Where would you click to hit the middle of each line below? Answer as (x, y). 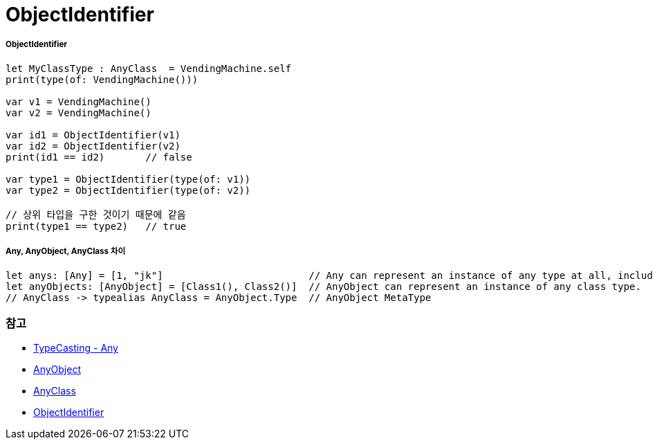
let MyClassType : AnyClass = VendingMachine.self (149, 68)
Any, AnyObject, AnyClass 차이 (66, 252)
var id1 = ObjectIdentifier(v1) (93, 135)
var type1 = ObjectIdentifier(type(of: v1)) (128, 179)
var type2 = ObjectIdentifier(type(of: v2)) (128, 190)
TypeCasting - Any (76, 348)
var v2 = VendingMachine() (79, 112)
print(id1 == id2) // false (99, 157)
